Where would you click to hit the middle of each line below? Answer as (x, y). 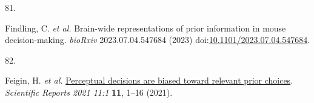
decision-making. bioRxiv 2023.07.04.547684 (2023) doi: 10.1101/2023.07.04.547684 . (158, 40)
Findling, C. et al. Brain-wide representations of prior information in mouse (145, 28)
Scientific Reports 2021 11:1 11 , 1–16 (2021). (89, 92)
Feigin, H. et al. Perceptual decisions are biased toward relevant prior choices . (149, 80)
